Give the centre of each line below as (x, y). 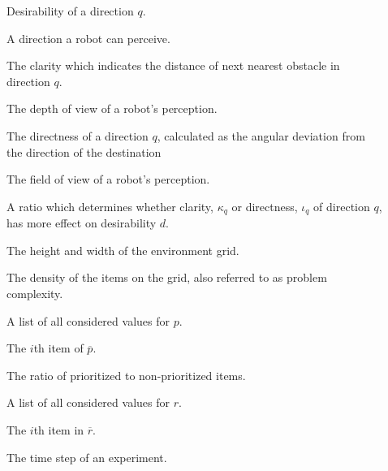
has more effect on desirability (82, 223)
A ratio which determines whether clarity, (110, 206)
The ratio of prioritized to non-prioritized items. (126, 375)
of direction (342, 206)
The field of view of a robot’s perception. (108, 179)
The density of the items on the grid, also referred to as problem (167, 277)
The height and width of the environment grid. (123, 250)
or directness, (265, 206)
